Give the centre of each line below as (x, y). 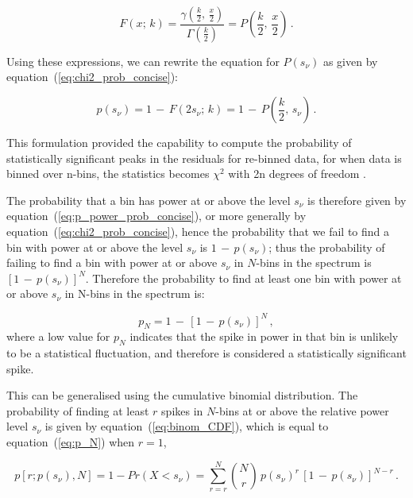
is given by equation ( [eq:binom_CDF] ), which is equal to (187, 426)
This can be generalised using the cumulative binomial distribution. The (182, 395)
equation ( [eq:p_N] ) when (71, 442)
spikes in (182, 410)
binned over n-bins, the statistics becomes (108, 174)
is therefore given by (357, 200)
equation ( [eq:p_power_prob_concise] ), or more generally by (156, 216)
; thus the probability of (327, 247)
